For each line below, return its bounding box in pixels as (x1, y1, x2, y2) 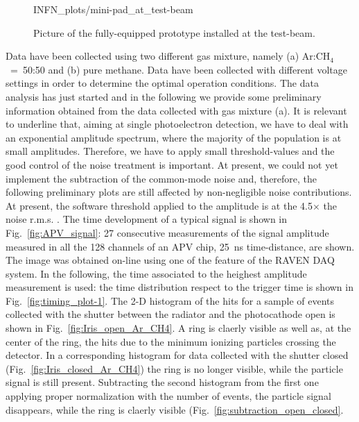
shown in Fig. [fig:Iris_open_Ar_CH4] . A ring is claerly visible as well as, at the (6, 321, 351, 335)
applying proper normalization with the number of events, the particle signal (6, 389, 331, 403)
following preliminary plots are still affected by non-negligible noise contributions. (6, 185, 352, 199)
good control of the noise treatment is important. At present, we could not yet (6, 157, 338, 171)
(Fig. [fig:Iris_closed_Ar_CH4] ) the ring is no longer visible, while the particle (6, 361, 343, 375)
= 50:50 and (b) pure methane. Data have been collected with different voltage (10, 62, 347, 76)
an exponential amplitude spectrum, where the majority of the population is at (6, 130, 342, 144)
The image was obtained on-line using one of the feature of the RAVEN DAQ (6, 253, 335, 267)
